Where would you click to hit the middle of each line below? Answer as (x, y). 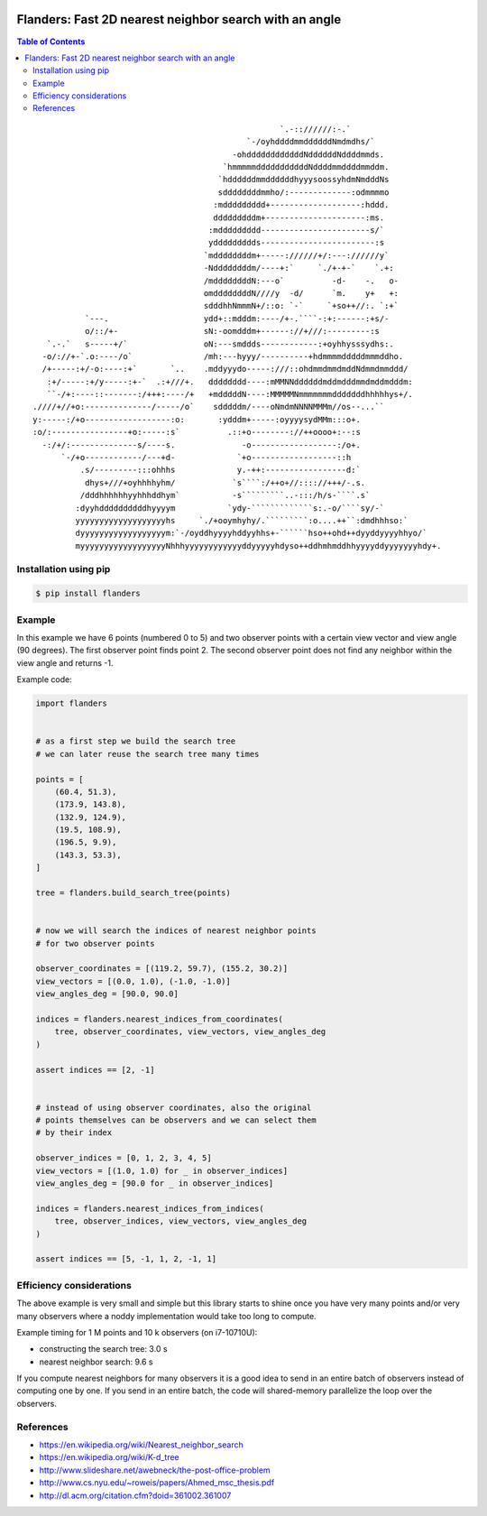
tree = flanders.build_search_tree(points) (133, 893)
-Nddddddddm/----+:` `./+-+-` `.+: (299, 268)
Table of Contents (51, 42)
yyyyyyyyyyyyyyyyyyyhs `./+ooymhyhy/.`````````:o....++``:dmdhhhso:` (242, 520)
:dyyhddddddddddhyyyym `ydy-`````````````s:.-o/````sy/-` (230, 508)
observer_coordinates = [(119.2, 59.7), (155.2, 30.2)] (162, 969)
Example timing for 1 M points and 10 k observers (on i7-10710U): (137, 1332)
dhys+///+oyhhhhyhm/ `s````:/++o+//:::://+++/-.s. (225, 482)
